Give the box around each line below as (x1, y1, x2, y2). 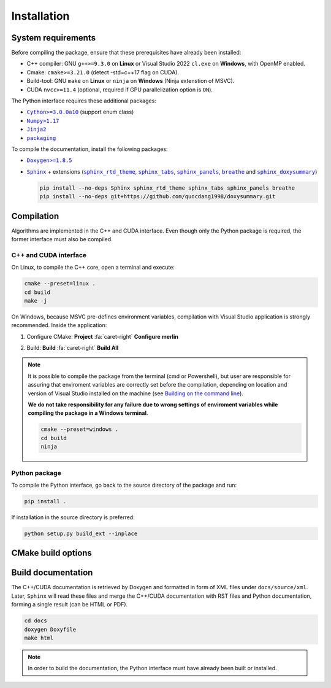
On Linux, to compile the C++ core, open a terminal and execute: (11, 264, 175, 271)
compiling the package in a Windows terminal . (28, 409, 148, 417)
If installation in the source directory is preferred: (11, 513, 135, 521)
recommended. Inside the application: (11, 322, 107, 329)
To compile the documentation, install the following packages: (11, 145, 168, 153)
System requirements (11, 33, 96, 43)
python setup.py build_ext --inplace (24, 530, 138, 537)
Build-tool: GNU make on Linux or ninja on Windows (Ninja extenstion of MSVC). (26, 77, 235, 85)
